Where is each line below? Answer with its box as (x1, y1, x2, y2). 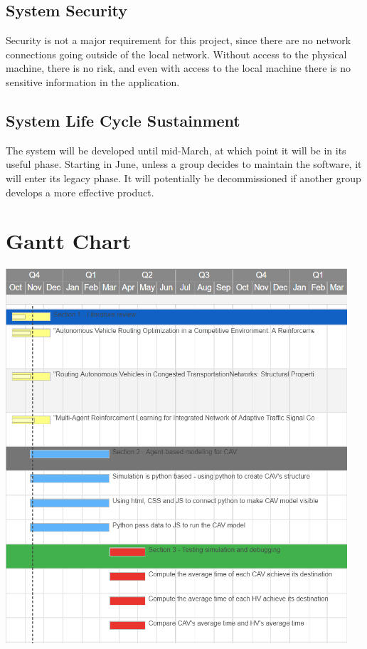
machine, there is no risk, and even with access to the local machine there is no (6, 60, 351, 75)
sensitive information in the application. (6, 74, 180, 89)
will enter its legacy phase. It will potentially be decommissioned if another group (6, 170, 361, 185)
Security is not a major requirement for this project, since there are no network (6, 33, 351, 48)
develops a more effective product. (6, 184, 154, 199)
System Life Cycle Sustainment (6, 109, 240, 131)
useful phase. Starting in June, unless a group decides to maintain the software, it (6, 157, 362, 172)
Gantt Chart (6, 226, 132, 255)
